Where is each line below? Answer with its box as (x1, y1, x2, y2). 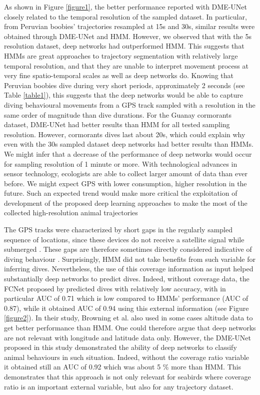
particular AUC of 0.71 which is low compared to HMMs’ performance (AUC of (4, 293, 248, 303)
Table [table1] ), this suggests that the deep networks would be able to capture (4, 90, 243, 100)
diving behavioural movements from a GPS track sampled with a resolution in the (4, 99, 255, 110)
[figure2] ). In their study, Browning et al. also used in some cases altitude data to (4, 312, 253, 323)
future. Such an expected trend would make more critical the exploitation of (4, 188, 237, 198)
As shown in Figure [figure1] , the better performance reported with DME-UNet (4, 2, 247, 12)
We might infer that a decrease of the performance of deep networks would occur (4, 148, 252, 159)
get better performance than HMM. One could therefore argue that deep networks (4, 322, 256, 332)
